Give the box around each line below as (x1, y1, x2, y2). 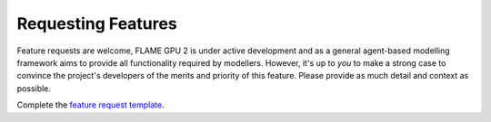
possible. (16, 82, 52, 94)
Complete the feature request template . (16, 99, 165, 110)
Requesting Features (16, 14, 177, 33)
